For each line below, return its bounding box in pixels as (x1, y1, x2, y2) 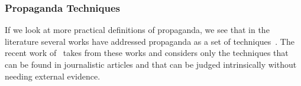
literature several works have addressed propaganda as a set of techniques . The (5, 35, 294, 47)
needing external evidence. (5, 70, 101, 82)
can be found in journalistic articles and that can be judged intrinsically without (5, 58, 297, 70)
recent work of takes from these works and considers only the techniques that (5, 47, 289, 59)
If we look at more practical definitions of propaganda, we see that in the (5, 24, 270, 36)
